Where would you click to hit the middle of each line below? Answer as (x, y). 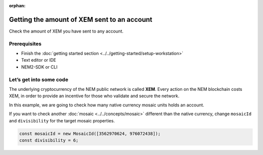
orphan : (17, 6)
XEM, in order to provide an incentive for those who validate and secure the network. (94, 96)
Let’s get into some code (38, 79)
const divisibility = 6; (49, 140)
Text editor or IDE (39, 60)
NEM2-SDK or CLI (39, 67)
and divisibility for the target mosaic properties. (62, 121)
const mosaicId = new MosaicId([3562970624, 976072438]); (90, 133)
